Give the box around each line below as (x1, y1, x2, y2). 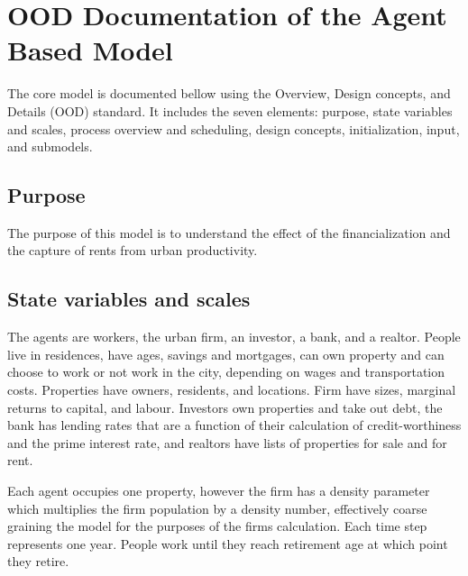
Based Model (7, 32, 173, 69)
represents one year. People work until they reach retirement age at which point (7, 534, 448, 553)
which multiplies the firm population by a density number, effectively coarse (7, 498, 427, 517)
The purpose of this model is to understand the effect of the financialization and (7, 223, 451, 242)
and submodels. (7, 137, 93, 156)
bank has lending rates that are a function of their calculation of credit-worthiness (7, 416, 462, 434)
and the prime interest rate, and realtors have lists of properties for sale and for (7, 433, 447, 452)
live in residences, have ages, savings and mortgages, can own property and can (7, 344, 445, 363)
